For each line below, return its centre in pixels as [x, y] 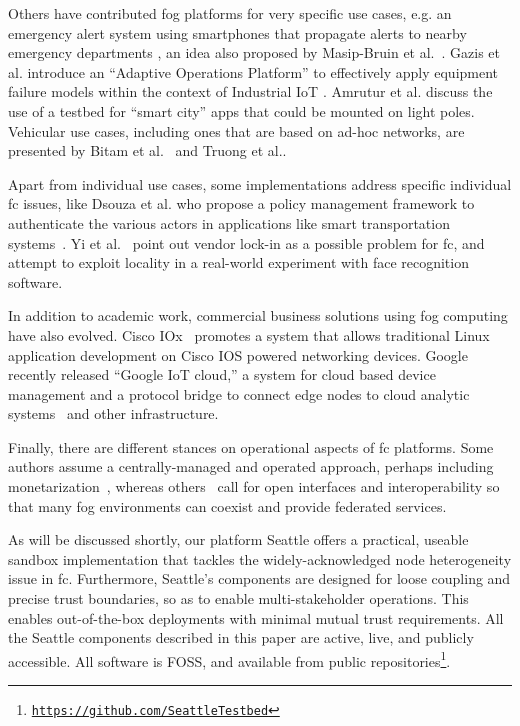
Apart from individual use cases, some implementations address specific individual [260, 183]
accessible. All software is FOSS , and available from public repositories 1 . [229, 659]
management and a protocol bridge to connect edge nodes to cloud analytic [239, 393]
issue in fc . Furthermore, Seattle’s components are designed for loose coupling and [259, 578]
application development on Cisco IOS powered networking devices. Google [238, 354]
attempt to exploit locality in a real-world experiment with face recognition [238, 262]
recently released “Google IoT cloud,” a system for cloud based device [222, 374]
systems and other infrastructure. [113, 413]
